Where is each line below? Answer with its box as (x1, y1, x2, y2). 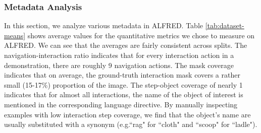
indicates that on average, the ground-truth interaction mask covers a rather (4, 70, 240, 80)
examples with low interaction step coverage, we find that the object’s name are (4, 109, 251, 119)
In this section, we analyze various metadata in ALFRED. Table (4, 20, 203, 31)
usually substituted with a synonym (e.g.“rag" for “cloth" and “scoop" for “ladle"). (4, 119, 257, 129)
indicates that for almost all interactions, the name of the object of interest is (4, 89, 243, 100)
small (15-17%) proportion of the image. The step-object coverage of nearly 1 (4, 79, 243, 90)
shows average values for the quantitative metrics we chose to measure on (27, 30, 255, 40)
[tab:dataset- (205, 20, 244, 31)
